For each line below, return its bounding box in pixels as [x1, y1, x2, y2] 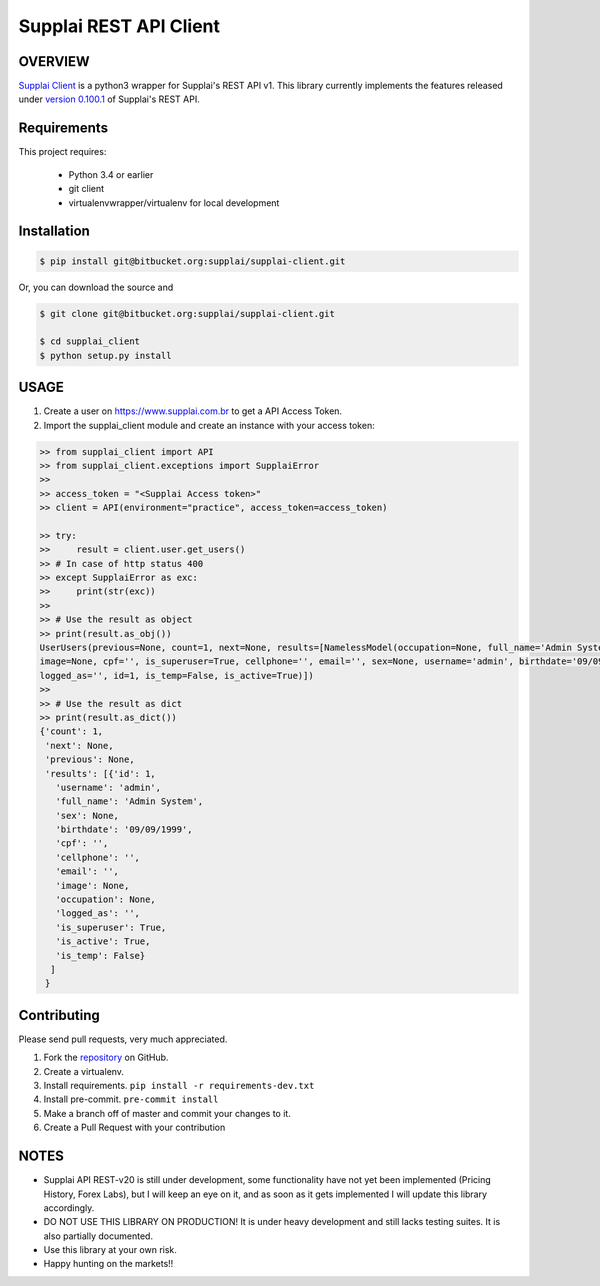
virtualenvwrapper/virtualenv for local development [68, 196, 280, 209]
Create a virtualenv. [43, 1065, 125, 1077]
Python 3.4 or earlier [68, 168, 154, 180]
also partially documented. [43, 1230, 154, 1242]
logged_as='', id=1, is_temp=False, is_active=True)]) [39, 670, 314, 681]
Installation [18, 223, 90, 240]
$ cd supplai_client [39, 336, 140, 347]
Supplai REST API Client [18, 15, 220, 37]
